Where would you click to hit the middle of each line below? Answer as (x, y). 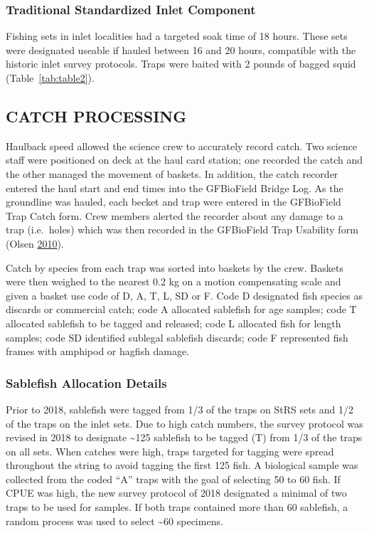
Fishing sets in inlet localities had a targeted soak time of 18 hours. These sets (177, 36)
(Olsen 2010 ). (35, 243)
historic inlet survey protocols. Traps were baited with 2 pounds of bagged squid (181, 64)
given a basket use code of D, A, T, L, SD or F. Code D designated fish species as (184, 295)
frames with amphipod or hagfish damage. (98, 351)
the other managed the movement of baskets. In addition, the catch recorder (172, 173)
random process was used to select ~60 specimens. (114, 521)
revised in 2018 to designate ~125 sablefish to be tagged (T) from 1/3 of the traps (184, 437)
